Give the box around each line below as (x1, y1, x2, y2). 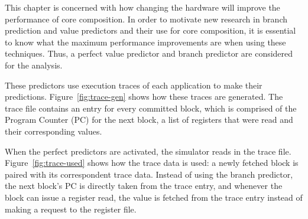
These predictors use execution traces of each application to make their (5, 79, 262, 91)
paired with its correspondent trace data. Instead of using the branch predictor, (5, 168, 293, 180)
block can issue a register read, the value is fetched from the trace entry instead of (5, 191, 303, 203)
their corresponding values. (5, 125, 102, 137)
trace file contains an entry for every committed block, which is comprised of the (5, 102, 297, 114)
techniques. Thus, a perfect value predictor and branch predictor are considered (5, 47, 293, 60)
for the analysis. (5, 58, 63, 71)
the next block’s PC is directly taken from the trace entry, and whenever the (5, 179, 283, 192)
